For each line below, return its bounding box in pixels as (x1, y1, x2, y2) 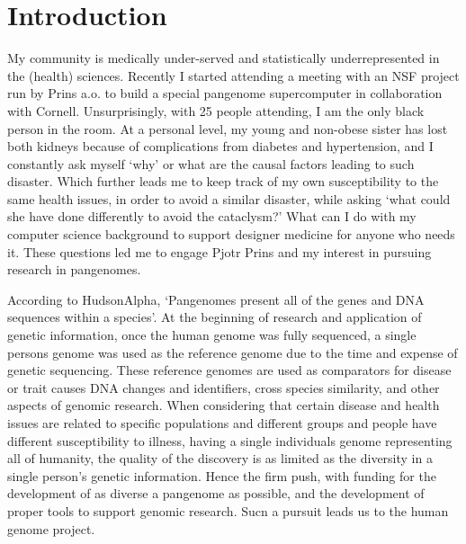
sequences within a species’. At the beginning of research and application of (7, 308, 422, 326)
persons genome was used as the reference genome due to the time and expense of (7, 343, 458, 361)
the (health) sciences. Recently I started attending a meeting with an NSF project (7, 66, 460, 85)
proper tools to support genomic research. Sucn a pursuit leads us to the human (7, 501, 449, 520)
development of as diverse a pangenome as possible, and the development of (7, 484, 425, 503)
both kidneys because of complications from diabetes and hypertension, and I (7, 137, 434, 156)
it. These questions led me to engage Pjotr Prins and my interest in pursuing (7, 242, 432, 261)
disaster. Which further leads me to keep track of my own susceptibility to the (7, 172, 439, 191)
